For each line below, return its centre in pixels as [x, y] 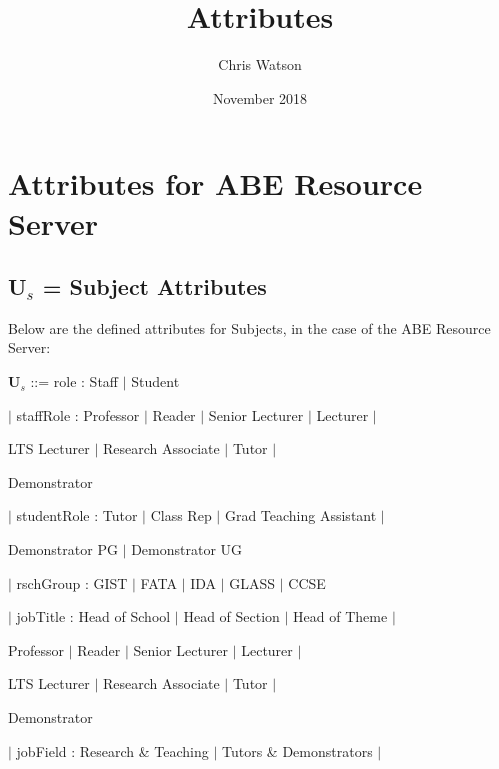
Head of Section [231, 616]
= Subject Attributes [154, 286]
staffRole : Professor [78, 414]
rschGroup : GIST [72, 582]
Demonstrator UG [187, 549]
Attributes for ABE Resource [215, 183]
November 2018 [260, 97]
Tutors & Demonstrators [297, 750]
